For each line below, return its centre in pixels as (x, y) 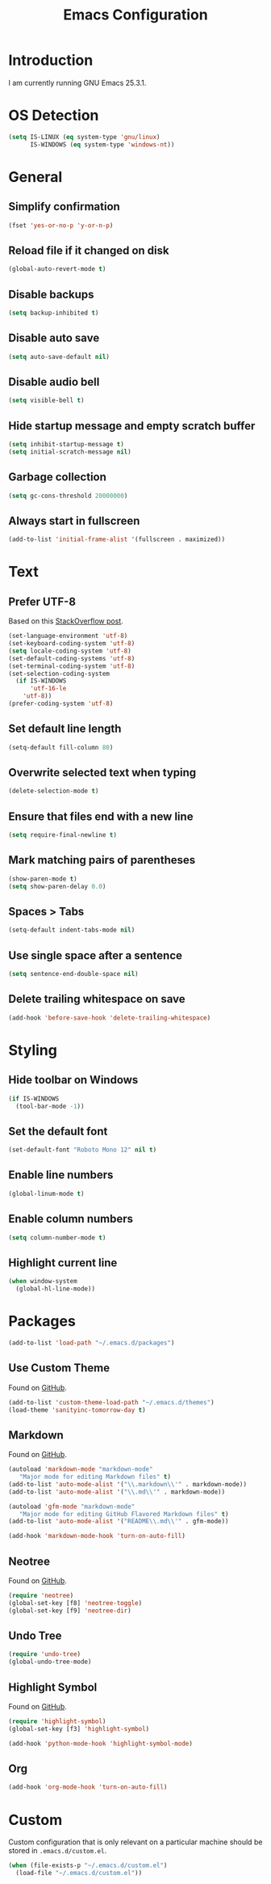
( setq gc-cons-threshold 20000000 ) (68, 496)
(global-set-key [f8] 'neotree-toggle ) (75, 1603)
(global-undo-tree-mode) (50, 1662)
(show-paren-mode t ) (43, 879)
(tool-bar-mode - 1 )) (50, 1106)
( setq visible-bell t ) (46, 401)
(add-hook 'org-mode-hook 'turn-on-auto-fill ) (88, 1787)
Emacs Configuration (135, 15)
